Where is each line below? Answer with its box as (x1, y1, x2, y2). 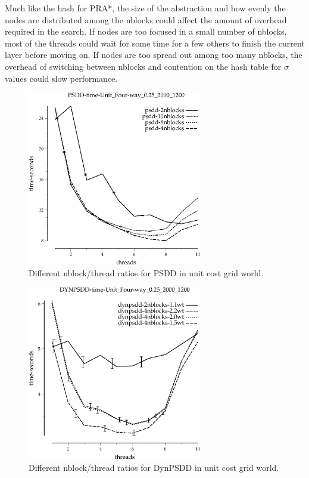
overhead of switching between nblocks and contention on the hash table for (5, 60, 282, 72)
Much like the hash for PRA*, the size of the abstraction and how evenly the (5, 2, 286, 14)
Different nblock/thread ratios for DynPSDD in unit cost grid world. (29, 461, 279, 473)
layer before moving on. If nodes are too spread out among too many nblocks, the (5, 48, 302, 61)
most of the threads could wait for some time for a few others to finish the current (5, 36, 305, 49)
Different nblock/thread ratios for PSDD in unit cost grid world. (29, 266, 264, 279)
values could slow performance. (5, 72, 118, 84)
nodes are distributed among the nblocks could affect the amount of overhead (5, 13, 287, 26)
